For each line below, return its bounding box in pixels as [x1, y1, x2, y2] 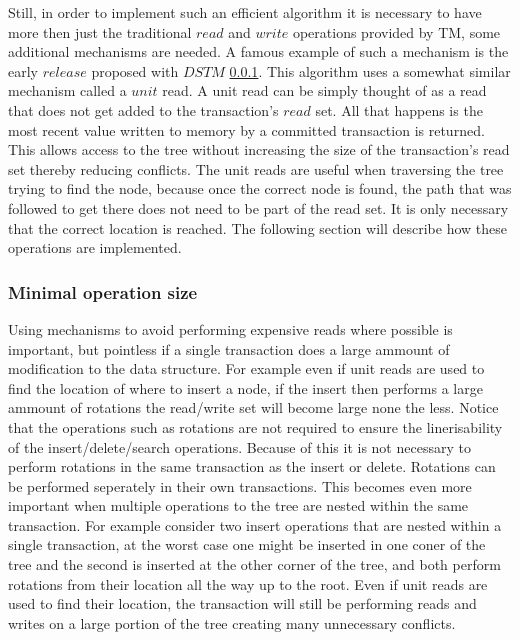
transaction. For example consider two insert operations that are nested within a [8, 514, 502, 535]
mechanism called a [8, 80, 127, 101]
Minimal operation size [8, 279, 198, 304]
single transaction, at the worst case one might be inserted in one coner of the [8, 534, 486, 555]
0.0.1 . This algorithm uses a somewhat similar [229, 60, 511, 81]
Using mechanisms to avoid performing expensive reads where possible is [8, 318, 453, 339]
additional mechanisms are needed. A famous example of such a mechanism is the [8, 41, 509, 62]
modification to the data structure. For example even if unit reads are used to [8, 358, 485, 379]
